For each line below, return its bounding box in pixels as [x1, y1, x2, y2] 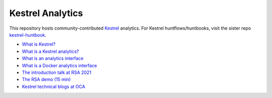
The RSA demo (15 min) [22, 76, 71, 82]
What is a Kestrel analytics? [22, 48, 79, 54]
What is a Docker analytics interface [22, 62, 97, 68]
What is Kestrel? [22, 41, 55, 47]
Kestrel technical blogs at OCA [22, 83, 86, 89]
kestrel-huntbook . [9, 32, 47, 38]
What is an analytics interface [22, 55, 84, 61]
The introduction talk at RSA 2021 [22, 69, 92, 75]
